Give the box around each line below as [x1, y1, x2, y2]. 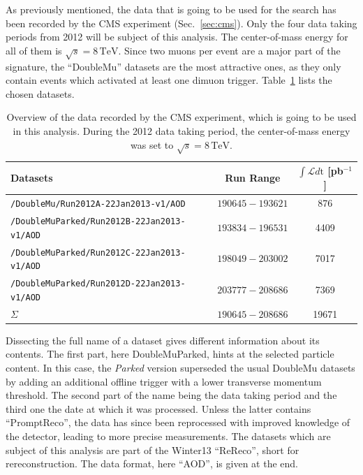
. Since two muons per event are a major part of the [118, 43, 341, 57]
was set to [131, 137, 174, 152]
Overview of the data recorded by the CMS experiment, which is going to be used [6, 110, 357, 124]
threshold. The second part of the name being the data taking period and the [6, 388, 337, 402]
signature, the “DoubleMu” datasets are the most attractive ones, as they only [6, 59, 341, 73]
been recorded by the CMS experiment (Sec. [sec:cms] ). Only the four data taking [6, 15, 357, 30]
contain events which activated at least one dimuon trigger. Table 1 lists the [6, 73, 332, 87]
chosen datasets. [6, 86, 75, 101]
